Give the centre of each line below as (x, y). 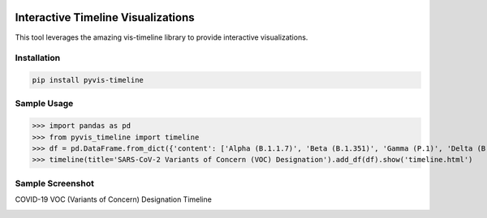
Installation (38, 58)
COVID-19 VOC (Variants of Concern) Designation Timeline (114, 199)
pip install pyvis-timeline (88, 80)
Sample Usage (44, 104)
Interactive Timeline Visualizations (105, 17)
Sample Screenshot (55, 183)
